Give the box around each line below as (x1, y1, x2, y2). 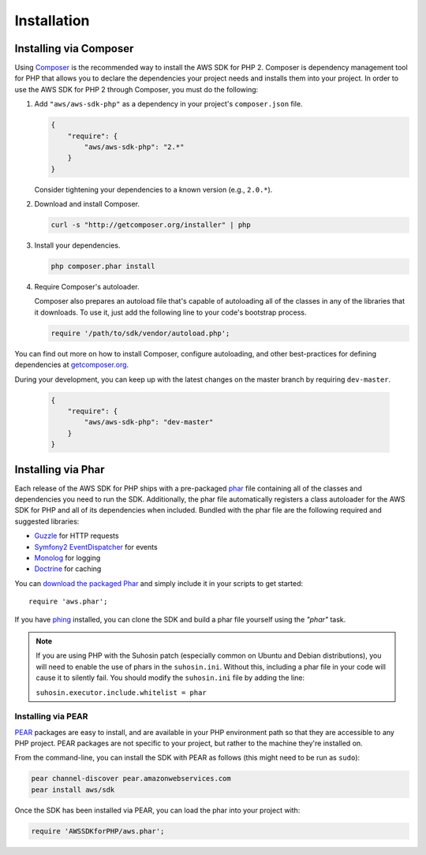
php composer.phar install (50, 262, 155, 271)
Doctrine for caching (34, 564, 102, 573)
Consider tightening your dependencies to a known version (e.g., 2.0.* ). (34, 185, 273, 194)
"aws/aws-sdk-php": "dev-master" (84, 418, 214, 427)
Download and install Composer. (34, 200, 140, 209)
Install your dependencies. (34, 241, 121, 250)
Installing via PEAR (14, 711, 88, 722)
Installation (14, 12, 90, 29)
